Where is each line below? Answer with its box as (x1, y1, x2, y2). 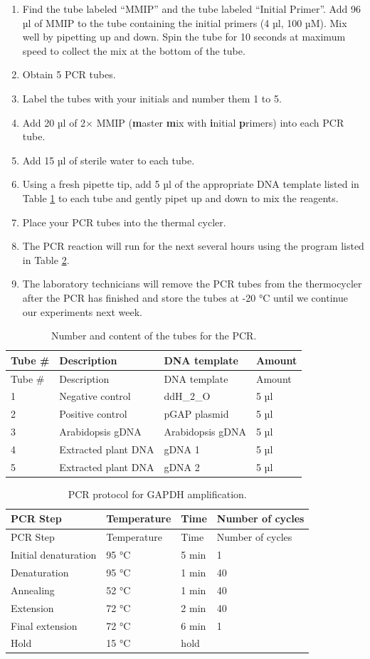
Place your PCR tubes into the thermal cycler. (22, 214, 226, 229)
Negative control (59, 389, 131, 404)
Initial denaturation (11, 547, 97, 562)
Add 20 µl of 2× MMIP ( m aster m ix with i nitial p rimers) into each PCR (22, 115, 344, 130)
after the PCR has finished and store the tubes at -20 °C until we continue (22, 290, 348, 305)
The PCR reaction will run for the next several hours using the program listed (22, 238, 364, 253)
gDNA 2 (164, 459, 200, 474)
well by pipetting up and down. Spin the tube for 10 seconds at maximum (22, 29, 346, 44)
